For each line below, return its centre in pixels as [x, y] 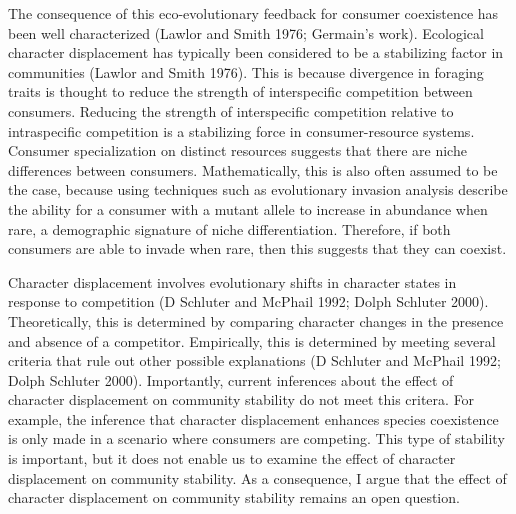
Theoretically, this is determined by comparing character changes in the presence [256, 320]
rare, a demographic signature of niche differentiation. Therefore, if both [229, 228]
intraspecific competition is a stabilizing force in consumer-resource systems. [241, 130]
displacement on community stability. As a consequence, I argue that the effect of [257, 477]
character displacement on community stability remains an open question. [234, 497]
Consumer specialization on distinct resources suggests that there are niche [237, 150]
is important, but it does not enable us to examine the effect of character [232, 458]
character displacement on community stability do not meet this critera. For [241, 399]
